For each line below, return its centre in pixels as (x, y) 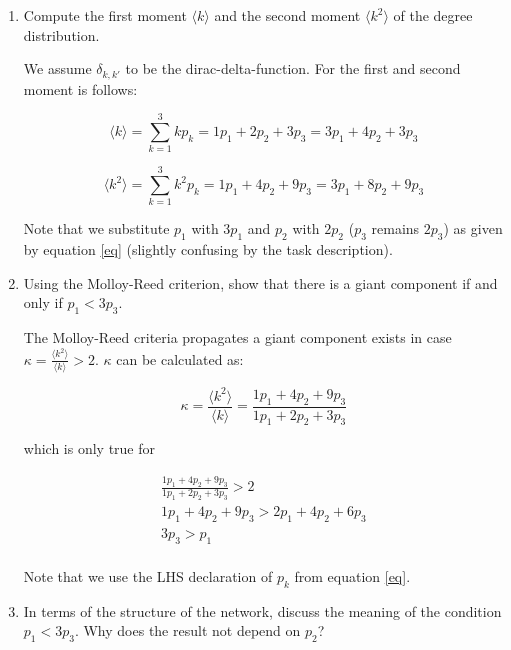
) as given (473, 228)
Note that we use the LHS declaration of (148, 575)
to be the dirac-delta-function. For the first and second (293, 68)
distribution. (61, 34)
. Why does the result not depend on (187, 630)
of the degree (433, 15)
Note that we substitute (96, 228)
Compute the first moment (105, 15)
